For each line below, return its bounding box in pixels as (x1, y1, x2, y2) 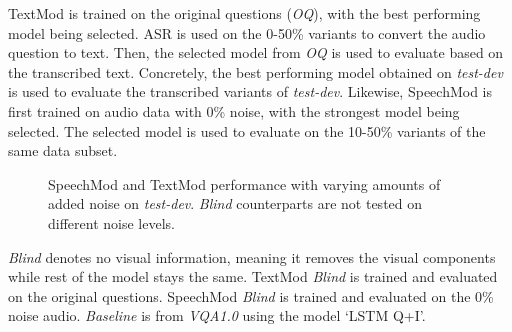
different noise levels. (48, 212, 175, 233)
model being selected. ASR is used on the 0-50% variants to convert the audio (8, 22, 486, 43)
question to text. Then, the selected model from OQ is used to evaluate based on (8, 42, 504, 63)
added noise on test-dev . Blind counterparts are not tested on (48, 193, 423, 214)
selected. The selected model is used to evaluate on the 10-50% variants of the (8, 120, 486, 141)
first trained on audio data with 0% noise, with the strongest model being (8, 100, 460, 121)
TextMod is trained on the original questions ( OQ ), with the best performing (8, 3, 481, 23)
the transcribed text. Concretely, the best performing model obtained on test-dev (8, 61, 503, 82)
